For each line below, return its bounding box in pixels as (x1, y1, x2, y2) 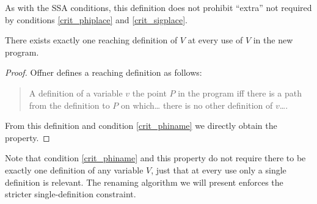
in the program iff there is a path (178, 86, 302, 99)
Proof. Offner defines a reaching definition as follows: (5, 66, 202, 79)
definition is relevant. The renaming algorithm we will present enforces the (5, 175, 283, 188)
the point (132, 86, 167, 99)
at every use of (188, 34, 243, 46)
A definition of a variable (29, 86, 123, 99)
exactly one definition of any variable (5, 163, 144, 176)
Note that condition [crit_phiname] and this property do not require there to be (5, 151, 306, 164)
